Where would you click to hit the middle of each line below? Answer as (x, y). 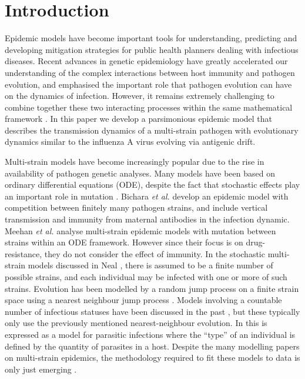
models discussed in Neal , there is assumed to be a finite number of (150, 265)
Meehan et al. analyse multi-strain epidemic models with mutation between (140, 230)
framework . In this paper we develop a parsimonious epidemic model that (138, 119)
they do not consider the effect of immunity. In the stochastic (155, 253)
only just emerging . (41, 369)
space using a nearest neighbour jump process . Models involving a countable (143, 300)
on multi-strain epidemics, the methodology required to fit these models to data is (152, 358)
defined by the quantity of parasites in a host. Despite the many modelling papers (152, 346)
